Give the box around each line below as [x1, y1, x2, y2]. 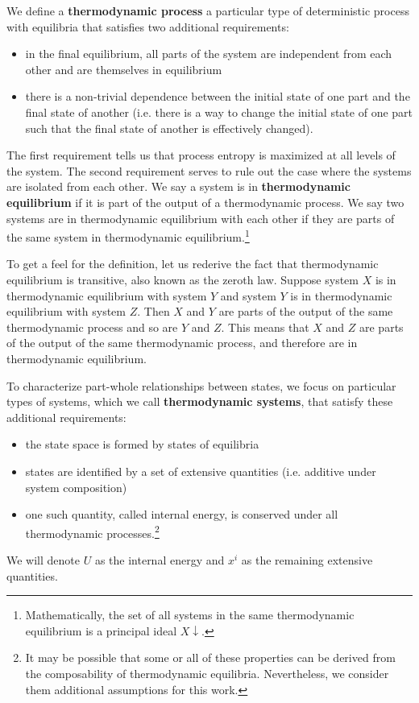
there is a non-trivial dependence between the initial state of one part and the [25, 88, 410, 105]
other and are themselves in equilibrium [25, 60, 222, 77]
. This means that [221, 318, 309, 335]
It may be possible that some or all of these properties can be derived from [25, 649, 396, 666]
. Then [137, 303, 170, 320]
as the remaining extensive [241, 551, 373, 568]
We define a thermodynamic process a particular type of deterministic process [6, 2, 409, 19]
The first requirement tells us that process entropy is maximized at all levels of [6, 147, 396, 163]
